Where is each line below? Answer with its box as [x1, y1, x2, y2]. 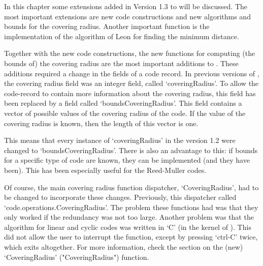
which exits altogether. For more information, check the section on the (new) [4, 242, 243, 252]
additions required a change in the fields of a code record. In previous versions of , [4, 68, 259, 78]
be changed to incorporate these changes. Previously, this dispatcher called [4, 192, 237, 202]
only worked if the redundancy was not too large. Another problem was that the [4, 212, 254, 222]
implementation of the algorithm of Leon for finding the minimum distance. [4, 31, 239, 41]
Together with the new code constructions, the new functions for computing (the [4, 48, 255, 58]
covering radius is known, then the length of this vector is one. [4, 117, 199, 128]
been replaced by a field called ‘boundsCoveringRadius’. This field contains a [4, 98, 242, 108]
